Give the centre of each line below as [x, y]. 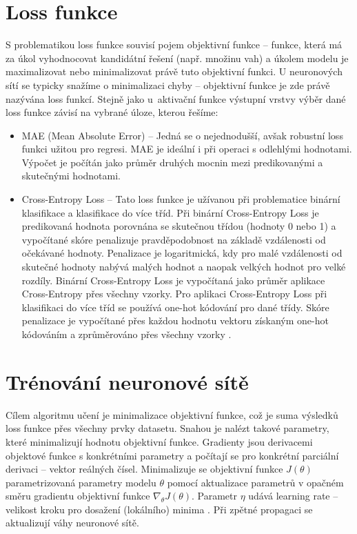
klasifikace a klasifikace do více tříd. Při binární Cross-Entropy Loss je [170, 212]
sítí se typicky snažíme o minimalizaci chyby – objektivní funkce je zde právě [168, 85]
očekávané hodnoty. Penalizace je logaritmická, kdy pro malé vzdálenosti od [182, 253]
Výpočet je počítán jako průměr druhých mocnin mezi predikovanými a [172, 162]
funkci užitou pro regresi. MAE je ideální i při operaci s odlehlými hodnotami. [187, 149]
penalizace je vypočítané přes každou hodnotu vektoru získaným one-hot [175, 320]
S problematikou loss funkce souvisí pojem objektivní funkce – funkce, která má [174, 44]
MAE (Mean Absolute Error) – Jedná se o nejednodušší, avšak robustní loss [182, 135]
